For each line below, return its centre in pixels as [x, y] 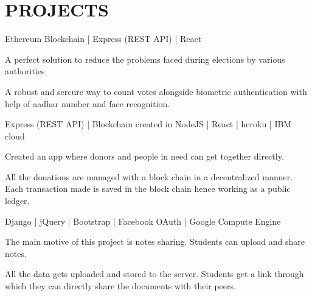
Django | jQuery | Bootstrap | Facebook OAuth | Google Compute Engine [143, 221]
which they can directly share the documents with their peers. [120, 286]
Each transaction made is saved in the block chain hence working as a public [148, 189]
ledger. [17, 201]
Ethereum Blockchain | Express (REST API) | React [103, 39]
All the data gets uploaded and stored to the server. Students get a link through [154, 274]
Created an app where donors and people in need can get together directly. [144, 156]
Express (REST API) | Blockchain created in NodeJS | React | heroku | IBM [148, 124]
